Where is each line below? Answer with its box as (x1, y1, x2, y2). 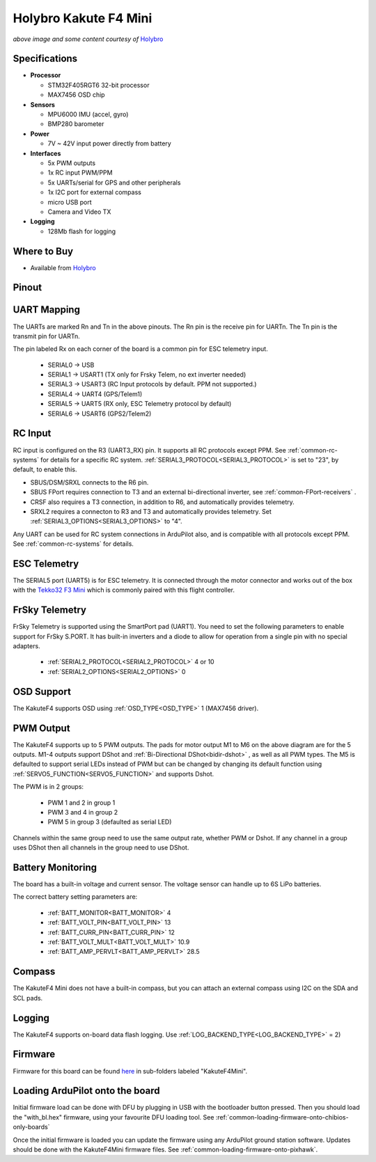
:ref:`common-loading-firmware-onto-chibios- (215, 1113, 349, 1121)
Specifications (13, 53, 78, 65)
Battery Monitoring (13, 861, 97, 873)
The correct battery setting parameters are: (13, 893, 138, 901)
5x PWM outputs (47, 159, 96, 167)
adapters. (13, 642, 41, 650)
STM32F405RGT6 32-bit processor (47, 81, 150, 89)
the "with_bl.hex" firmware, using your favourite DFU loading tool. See (13, 1113, 214, 1121)
